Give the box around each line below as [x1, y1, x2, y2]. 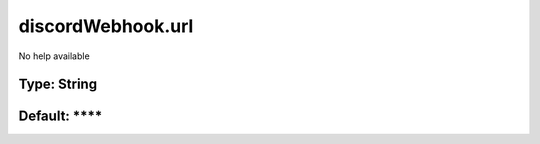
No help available [18, 50, 90, 62]
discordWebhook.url [18, 15, 194, 37]
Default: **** [18, 108, 103, 125]
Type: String [18, 76, 98, 93]
